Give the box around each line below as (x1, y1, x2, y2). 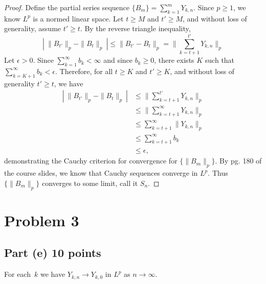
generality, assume (4, 23, 61, 34)
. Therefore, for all (55, 65, 113, 76)
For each (4, 269, 31, 279)
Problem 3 (4, 209, 79, 230)
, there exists (154, 55, 194, 65)
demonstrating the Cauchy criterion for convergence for (4, 155, 178, 166)
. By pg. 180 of (215, 155, 262, 166)
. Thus (208, 168, 228, 178)
